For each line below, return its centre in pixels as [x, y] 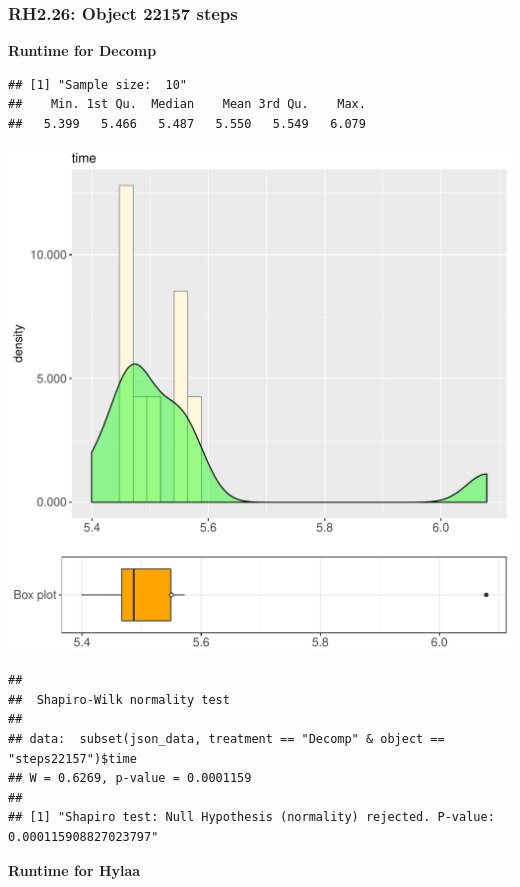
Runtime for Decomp [82, 50]
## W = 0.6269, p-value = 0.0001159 [130, 778]
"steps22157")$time [72, 758]
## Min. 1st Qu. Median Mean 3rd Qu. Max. [187, 104]
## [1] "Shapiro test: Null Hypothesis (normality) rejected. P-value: [251, 817]
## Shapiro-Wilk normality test [119, 699]
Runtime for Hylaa [74, 869]
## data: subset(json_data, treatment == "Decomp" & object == [226, 738]
